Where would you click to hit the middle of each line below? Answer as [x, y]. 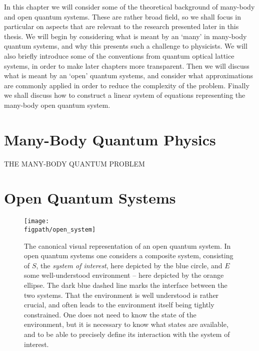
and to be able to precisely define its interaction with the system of [127, 334]
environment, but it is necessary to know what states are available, [126, 324]
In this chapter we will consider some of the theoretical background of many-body [129, 7]
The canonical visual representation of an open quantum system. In [127, 245]
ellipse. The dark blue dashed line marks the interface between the [126, 285]
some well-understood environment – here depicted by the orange [124, 275]
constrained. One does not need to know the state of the [110, 314]
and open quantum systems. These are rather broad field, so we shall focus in [122, 16]
